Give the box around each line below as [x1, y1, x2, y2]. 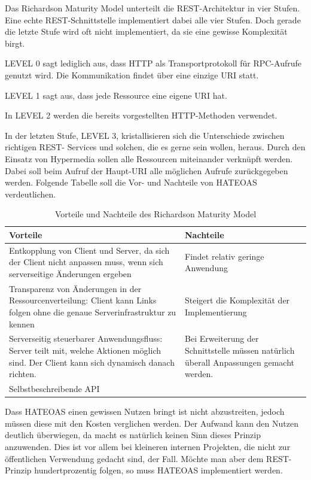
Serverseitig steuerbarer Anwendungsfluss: [9, 332, 163, 345]
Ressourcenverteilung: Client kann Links [9, 294, 157, 306]
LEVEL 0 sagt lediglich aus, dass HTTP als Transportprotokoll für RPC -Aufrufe [5, 57, 301, 69]
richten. [9, 367, 36, 380]
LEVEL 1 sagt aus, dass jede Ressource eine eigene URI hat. [5, 89, 227, 101]
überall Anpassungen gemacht [185, 356, 294, 368]
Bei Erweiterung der [185, 332, 259, 345]
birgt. [5, 37, 25, 49]
